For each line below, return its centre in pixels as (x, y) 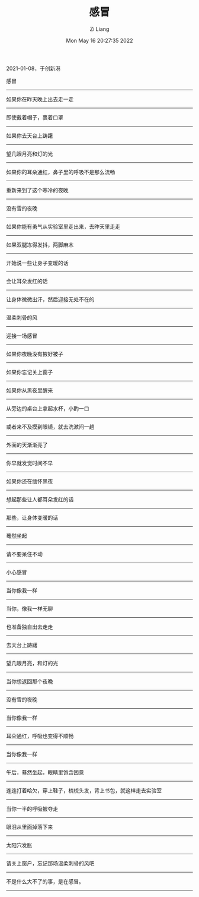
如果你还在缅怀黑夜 (30, 481)
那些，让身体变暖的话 (32, 517)
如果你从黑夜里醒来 (30, 390)
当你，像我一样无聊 (30, 608)
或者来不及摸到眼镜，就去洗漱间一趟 (50, 427)
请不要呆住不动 (24, 554)
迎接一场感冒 (22, 336)
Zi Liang (99, 29)
